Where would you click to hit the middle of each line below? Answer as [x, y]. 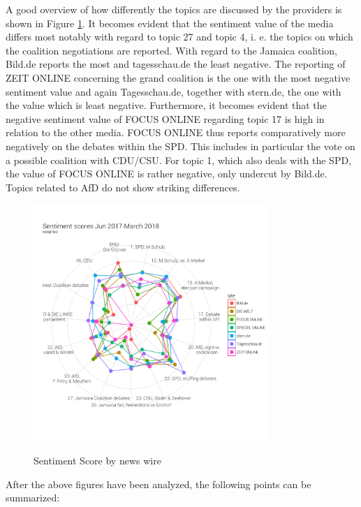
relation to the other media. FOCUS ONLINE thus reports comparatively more [176, 132]
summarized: [33, 498]
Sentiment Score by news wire [97, 461]
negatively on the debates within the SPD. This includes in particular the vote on [180, 146]
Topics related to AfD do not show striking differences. [123, 187]
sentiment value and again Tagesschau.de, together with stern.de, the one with [174, 91]
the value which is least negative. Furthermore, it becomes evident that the [166, 105]
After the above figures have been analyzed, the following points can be [159, 484]
